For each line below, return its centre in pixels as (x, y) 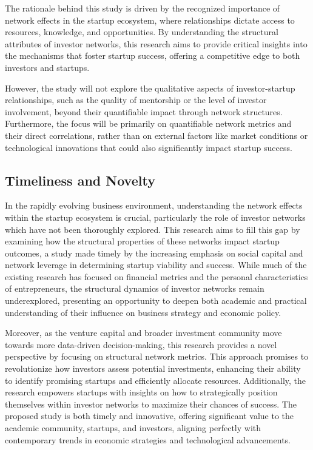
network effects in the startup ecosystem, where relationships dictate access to (150, 20)
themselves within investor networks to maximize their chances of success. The (151, 404)
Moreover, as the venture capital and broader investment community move (143, 333)
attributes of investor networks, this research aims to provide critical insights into (156, 43)
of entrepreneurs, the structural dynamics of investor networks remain (135, 288)
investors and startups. (47, 67)
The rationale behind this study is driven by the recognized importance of (143, 8)
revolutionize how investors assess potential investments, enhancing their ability (153, 368)
